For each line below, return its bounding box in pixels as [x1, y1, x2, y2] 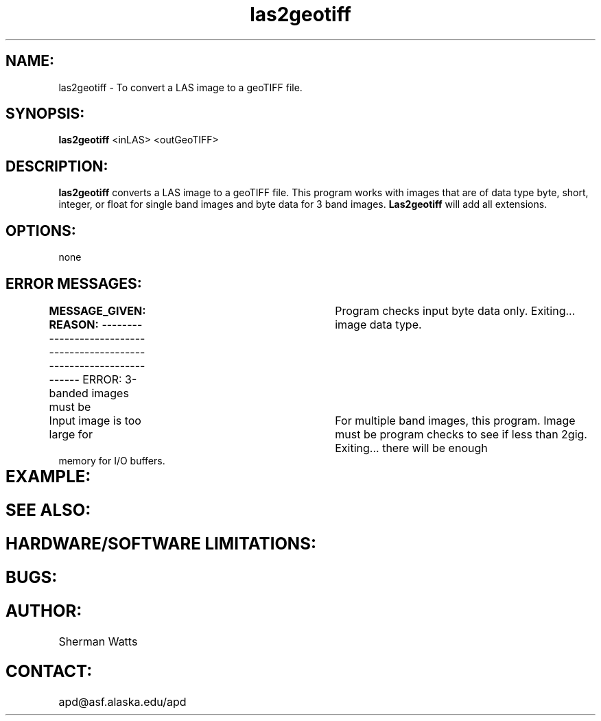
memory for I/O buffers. [58, 454, 165, 466]
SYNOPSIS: [5, 105, 85, 123]
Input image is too [49, 413, 141, 427]
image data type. [335, 317, 422, 331]
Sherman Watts [58, 634, 138, 648]
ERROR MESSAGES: [5, 274, 142, 292]
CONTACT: [5, 661, 93, 682]
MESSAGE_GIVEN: [49, 303, 146, 318]
